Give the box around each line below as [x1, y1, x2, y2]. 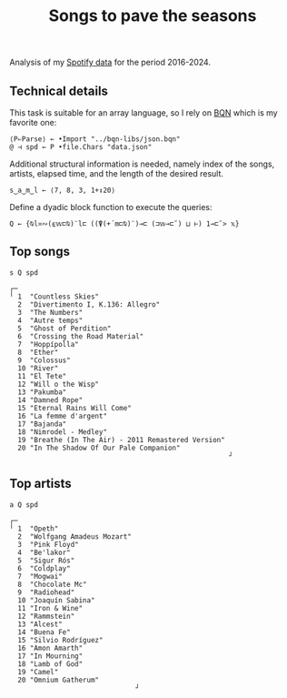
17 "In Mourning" [17, 652, 84, 661]
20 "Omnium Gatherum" [17, 675, 100, 684]
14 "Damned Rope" [17, 395, 84, 405]
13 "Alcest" [17, 620, 64, 629]
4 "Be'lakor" [17, 548, 71, 557]
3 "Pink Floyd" [17, 540, 79, 549]
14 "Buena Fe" [17, 627, 71, 637]
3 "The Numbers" [17, 308, 84, 317]
